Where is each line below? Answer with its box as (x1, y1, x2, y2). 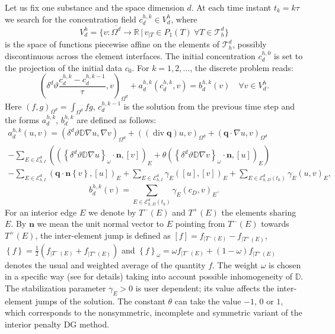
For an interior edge (5, 205, 77, 218)
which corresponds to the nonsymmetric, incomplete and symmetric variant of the (5, 306, 302, 319)
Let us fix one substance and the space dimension (5, 1, 184, 13)
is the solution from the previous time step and (123, 99, 295, 112)
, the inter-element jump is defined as (35, 229, 171, 241)
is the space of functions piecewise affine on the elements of (5, 38, 219, 50)
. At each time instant (191, 1, 272, 13)
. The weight (212, 258, 259, 271)
